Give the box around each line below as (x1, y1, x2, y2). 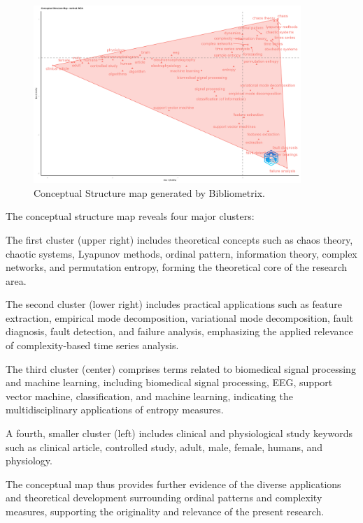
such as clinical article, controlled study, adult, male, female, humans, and (6, 439, 323, 454)
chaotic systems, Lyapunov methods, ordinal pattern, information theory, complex (6, 246, 357, 260)
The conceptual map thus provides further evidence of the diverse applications (6, 476, 341, 491)
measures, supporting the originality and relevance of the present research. (6, 504, 325, 519)
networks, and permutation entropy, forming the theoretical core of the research (6, 260, 348, 274)
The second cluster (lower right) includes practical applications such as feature (6, 297, 342, 311)
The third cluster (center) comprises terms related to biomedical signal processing (6, 361, 356, 376)
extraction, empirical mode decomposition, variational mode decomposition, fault (6, 310, 353, 325)
